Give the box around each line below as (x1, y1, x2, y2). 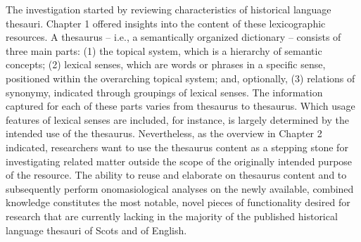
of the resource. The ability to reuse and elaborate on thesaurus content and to (6, 167, 347, 182)
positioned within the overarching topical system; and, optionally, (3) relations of (6, 70, 355, 85)
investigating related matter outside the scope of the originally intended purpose (6, 153, 353, 168)
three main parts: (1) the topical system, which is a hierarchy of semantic (6, 43, 322, 58)
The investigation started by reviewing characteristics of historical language (6, 2, 331, 16)
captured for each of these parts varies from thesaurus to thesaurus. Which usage (6, 98, 355, 113)
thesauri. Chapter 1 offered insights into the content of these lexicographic (6, 15, 326, 30)
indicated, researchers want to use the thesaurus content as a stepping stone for (6, 139, 348, 154)
